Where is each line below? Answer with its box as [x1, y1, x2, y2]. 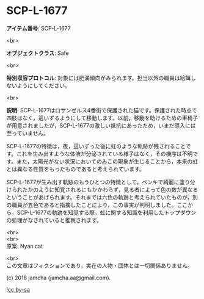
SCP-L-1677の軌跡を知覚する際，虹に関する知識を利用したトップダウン [16, 209, 197, 216]
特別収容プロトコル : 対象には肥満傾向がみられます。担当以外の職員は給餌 [6, 74, 191, 81]
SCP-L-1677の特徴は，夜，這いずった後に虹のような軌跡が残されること [6, 142, 186, 149]
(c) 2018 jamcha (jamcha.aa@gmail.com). [6, 274, 111, 281]
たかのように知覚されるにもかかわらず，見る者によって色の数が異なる [22, 186, 199, 193]
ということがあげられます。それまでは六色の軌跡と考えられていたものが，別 [6, 193, 199, 201]
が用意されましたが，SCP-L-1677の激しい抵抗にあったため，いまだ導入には [6, 121, 197, 129]
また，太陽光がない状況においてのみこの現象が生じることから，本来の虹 [16, 157, 199, 165]
